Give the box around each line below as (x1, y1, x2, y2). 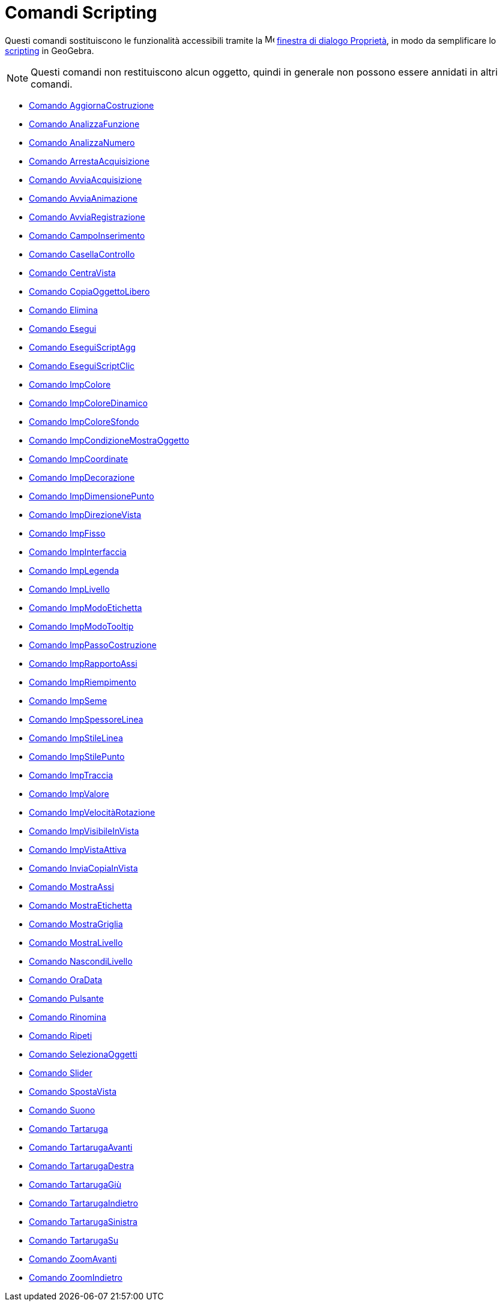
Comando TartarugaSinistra (29, 1216, 138, 1227)
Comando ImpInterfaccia (29, 546, 127, 557)
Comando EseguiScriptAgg (29, 342, 136, 352)
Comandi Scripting (5, 2, 157, 23)
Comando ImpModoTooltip (29, 621, 134, 631)
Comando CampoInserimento (29, 230, 145, 241)
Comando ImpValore (29, 788, 109, 799)
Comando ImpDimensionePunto (29, 490, 154, 501)
